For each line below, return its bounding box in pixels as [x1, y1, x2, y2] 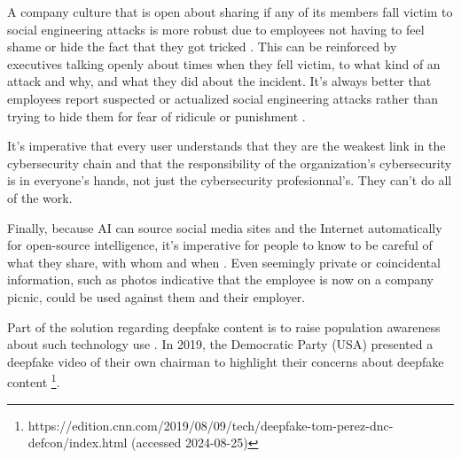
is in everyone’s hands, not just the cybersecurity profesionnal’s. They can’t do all [7, 171, 452, 190]
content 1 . [7, 370, 60, 391]
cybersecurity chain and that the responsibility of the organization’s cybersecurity [7, 153, 452, 172]
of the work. [7, 188, 73, 206]
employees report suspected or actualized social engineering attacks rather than [7, 89, 438, 107]
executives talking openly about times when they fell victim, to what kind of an [7, 54, 441, 73]
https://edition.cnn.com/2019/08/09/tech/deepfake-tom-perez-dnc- [27, 415, 394, 434]
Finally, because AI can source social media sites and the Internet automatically [7, 218, 442, 237]
